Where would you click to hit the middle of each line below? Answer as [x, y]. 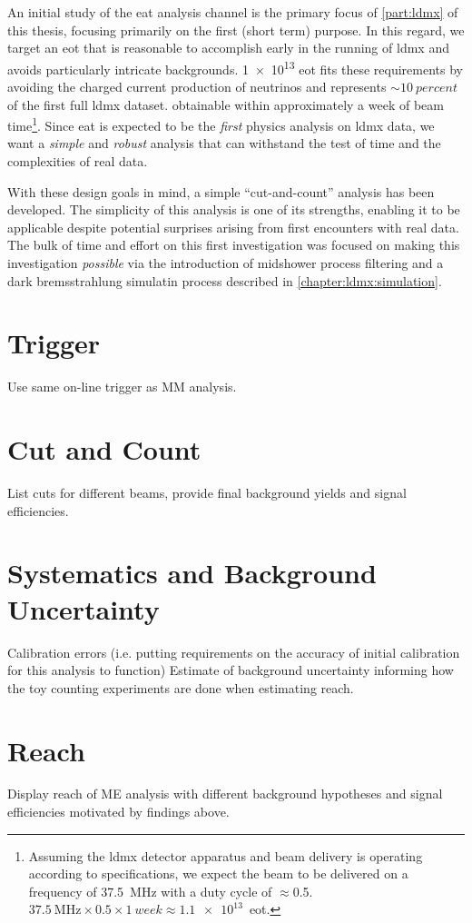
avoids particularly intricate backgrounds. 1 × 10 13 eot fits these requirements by [235, 67]
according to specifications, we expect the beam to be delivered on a [218, 873]
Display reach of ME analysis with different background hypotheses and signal [225, 794]
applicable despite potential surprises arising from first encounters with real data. [233, 227]
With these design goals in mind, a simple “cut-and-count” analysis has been [221, 191]
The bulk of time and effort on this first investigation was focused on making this [234, 245]
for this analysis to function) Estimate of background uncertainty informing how [231, 670]
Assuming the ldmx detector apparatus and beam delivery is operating [226, 855]
